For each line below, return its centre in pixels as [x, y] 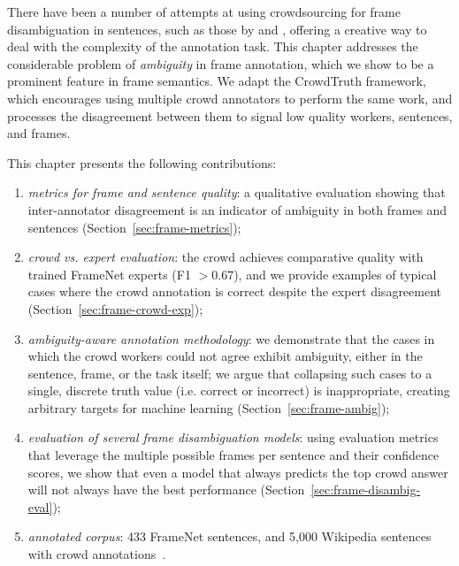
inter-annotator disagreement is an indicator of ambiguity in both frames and [237, 209]
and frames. [39, 133]
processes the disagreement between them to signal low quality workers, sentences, [230, 115]
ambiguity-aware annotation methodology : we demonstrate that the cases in [231, 338]
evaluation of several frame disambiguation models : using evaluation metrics [233, 437]
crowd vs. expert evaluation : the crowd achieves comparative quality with [226, 257]
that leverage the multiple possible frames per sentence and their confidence [233, 455]
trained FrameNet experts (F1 [109, 274]
